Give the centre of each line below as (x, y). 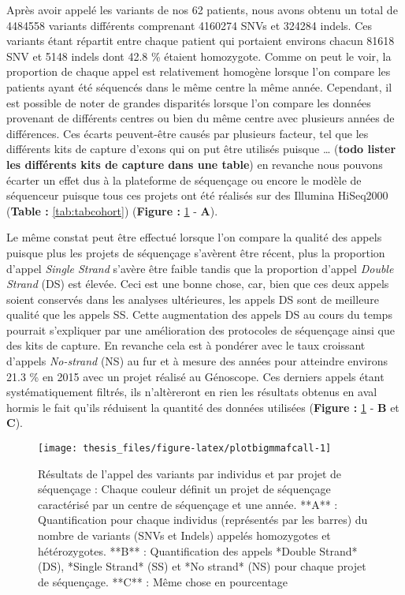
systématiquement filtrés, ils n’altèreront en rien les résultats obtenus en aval (192, 392)
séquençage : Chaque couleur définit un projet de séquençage (184, 489)
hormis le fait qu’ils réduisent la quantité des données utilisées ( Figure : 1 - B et (203, 407)
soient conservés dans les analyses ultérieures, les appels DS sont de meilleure (193, 299)
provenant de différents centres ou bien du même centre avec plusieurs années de (201, 118)
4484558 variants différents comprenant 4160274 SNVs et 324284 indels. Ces (189, 25)
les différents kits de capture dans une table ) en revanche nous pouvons (195, 164)
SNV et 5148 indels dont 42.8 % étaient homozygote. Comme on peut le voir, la (199, 56)
